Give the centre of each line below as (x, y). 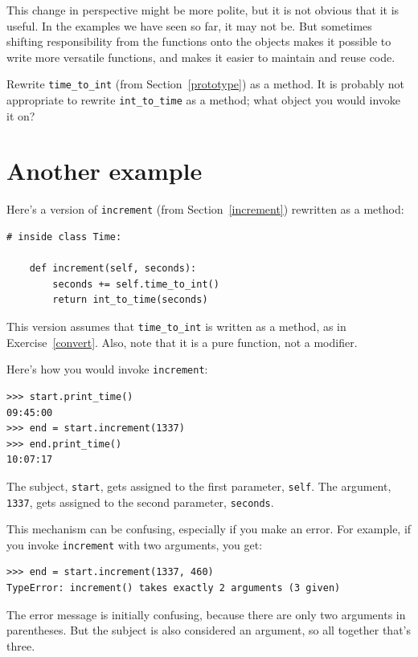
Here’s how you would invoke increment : (107, 369)
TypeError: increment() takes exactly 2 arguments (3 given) (174, 588)
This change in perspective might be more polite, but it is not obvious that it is (203, 10)
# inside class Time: (64, 237)
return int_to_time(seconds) (130, 300)
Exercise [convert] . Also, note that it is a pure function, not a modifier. (182, 342)
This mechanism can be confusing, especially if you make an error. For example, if (209, 529)
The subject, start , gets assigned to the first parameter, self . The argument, (199, 486)
